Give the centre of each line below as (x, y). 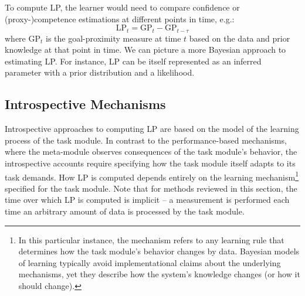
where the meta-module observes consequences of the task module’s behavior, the (151, 152)
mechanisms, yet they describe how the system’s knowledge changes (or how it (159, 274)
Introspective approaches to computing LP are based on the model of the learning (152, 129)
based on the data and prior (240, 38)
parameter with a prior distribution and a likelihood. (100, 72)
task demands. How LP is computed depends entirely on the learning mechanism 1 (152, 176)
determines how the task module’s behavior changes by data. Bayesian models (159, 251)
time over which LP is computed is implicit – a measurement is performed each (147, 200)
